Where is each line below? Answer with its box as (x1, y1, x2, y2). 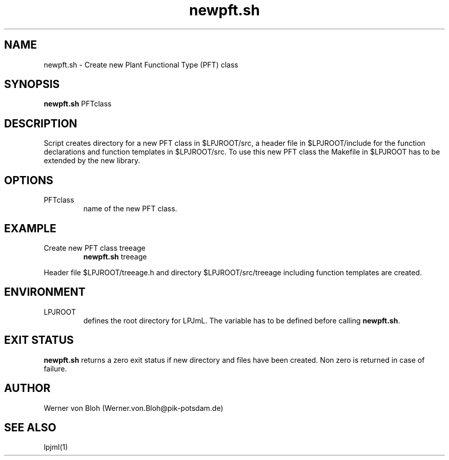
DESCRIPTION (4, 117, 77, 130)
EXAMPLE (4, 222, 56, 235)
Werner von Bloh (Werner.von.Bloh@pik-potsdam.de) (44, 403, 223, 412)
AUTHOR (4, 382, 51, 395)
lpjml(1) (44, 443, 68, 452)
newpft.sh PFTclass (44, 99, 112, 108)
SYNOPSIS (4, 78, 60, 91)
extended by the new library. (44, 156, 140, 165)
